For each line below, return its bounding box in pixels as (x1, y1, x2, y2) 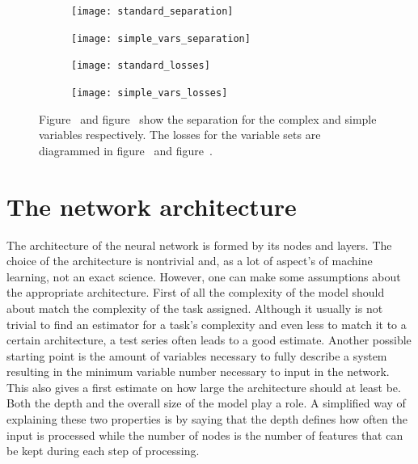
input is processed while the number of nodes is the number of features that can (6, 426, 403, 443)
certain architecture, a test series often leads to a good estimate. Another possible (6, 331, 412, 348)
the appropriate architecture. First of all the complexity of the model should (6, 284, 385, 301)
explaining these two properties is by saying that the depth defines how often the (6, 411, 407, 428)
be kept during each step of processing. (6, 442, 200, 459)
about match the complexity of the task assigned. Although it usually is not (6, 299, 383, 316)
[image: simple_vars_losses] (71, 86, 228, 99)
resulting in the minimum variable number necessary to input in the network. (6, 363, 390, 380)
